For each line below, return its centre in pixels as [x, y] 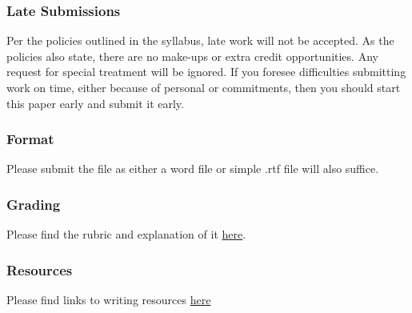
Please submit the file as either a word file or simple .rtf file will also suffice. [193, 169]
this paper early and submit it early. [95, 103]
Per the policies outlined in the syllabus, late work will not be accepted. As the [200, 40]
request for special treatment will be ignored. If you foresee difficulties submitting [206, 72]
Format [30, 139]
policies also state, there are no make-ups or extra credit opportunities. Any [192, 56]
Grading [34, 204]
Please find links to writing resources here [109, 300]
